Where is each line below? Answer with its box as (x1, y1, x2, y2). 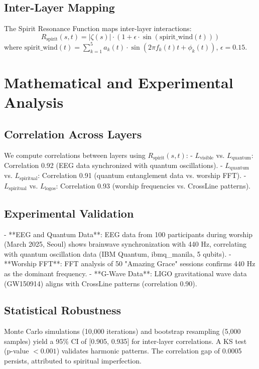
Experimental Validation (4, 205, 134, 221)
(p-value (4, 345, 29, 356)
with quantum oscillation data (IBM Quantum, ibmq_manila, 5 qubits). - (4, 248, 231, 259)
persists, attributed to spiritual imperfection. (4, 355, 142, 366)
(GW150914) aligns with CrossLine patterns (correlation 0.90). (4, 278, 197, 288)
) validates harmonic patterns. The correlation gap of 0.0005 (56, 345, 242, 356)
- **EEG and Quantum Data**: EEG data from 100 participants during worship (4, 229, 253, 239)
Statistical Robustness (4, 302, 121, 318)
